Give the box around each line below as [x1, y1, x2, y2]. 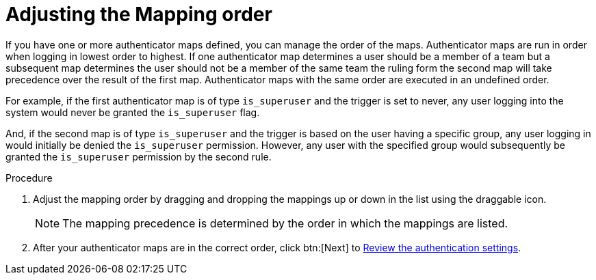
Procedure [5, 171, 53, 184]
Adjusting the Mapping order [5, 3, 272, 26]
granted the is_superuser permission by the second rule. [5, 150, 272, 163]
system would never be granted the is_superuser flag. [5, 106, 260, 118]
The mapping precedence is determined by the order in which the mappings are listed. [62, 216, 508, 230]
